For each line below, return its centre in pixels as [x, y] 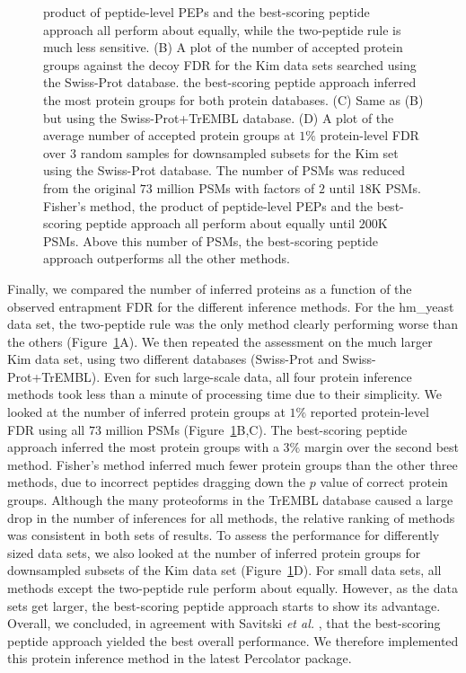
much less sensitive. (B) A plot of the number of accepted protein [223, 47]
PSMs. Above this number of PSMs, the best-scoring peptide [211, 240]
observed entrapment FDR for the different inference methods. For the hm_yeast [231, 306]
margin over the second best [382, 447]
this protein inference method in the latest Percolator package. [180, 658]
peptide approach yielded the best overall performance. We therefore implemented [233, 640]
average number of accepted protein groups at [169, 135]
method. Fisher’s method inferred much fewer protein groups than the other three [233, 464]
